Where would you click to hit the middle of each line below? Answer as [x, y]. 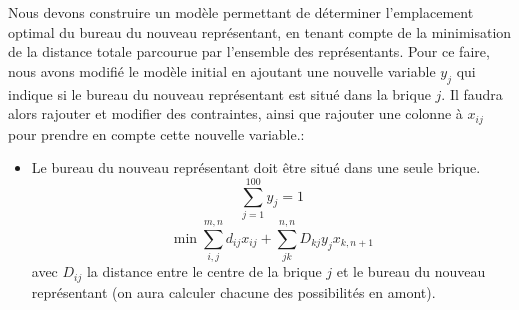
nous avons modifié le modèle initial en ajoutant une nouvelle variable [222, 70]
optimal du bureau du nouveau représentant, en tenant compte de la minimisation [260, 31]
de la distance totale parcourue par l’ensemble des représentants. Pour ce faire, [249, 51]
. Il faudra [472, 93]
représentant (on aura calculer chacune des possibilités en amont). [233, 291]
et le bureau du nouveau [411, 271]
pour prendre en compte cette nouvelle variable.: [156, 133]
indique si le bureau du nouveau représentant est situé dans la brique [219, 93]
